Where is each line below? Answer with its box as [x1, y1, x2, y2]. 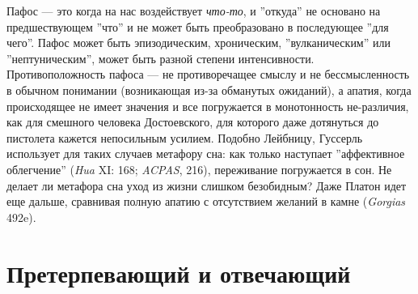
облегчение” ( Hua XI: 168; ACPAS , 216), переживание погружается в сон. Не [6, 160, 392, 177]
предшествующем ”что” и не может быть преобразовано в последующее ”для [6, 18, 389, 35]
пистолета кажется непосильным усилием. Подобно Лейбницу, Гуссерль [6, 129, 363, 146]
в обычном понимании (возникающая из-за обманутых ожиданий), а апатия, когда [6, 81, 412, 98]
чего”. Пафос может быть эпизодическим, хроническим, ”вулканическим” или [6, 34, 391, 51]
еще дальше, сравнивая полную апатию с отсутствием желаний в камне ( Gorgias [6, 193, 406, 210]
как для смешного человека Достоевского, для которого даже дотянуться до [6, 113, 379, 130]
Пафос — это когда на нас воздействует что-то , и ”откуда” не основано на [6, 2, 381, 19]
